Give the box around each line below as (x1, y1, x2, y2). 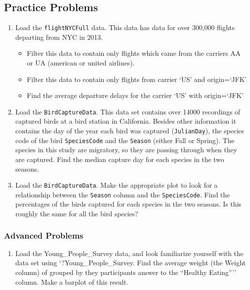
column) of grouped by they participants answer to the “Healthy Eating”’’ (15, 267, 236, 277)
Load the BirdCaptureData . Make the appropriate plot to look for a (15, 180, 218, 190)
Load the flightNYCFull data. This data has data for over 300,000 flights (15, 22, 235, 32)
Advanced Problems (4, 229, 83, 241)
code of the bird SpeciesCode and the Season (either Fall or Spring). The (15, 135, 234, 145)
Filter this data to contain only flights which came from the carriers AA (27, 48, 241, 58)
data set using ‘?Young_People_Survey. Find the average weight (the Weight (15, 258, 246, 268)
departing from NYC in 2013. (15, 32, 103, 42)
